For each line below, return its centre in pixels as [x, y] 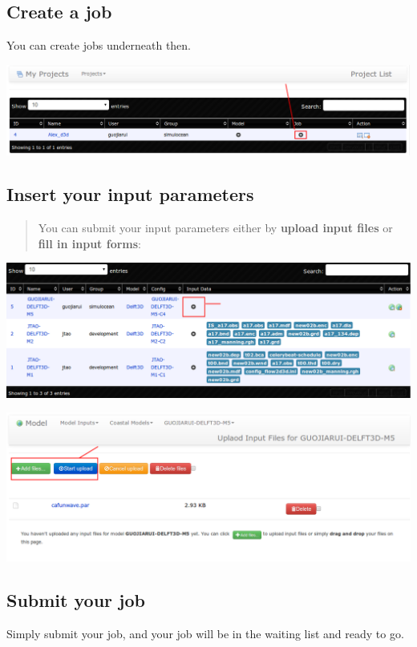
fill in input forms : [90, 243]
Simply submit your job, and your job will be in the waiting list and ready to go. [205, 634]
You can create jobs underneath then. [99, 45]
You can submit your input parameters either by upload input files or [215, 228]
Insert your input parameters [130, 194]
